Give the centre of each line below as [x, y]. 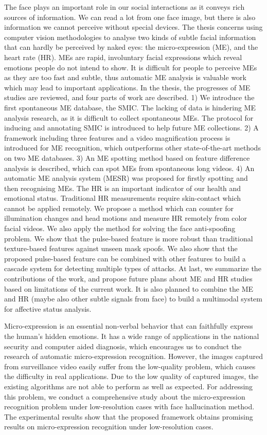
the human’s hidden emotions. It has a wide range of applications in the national [132, 336]
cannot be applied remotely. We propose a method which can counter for [119, 208]
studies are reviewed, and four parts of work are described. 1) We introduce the [129, 97]
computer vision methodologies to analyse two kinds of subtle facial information [130, 37]
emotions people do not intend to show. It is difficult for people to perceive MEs [131, 67]
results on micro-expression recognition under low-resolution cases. [109, 427]
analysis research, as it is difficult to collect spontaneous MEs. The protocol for [129, 117]
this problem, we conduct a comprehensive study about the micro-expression [125, 396]
